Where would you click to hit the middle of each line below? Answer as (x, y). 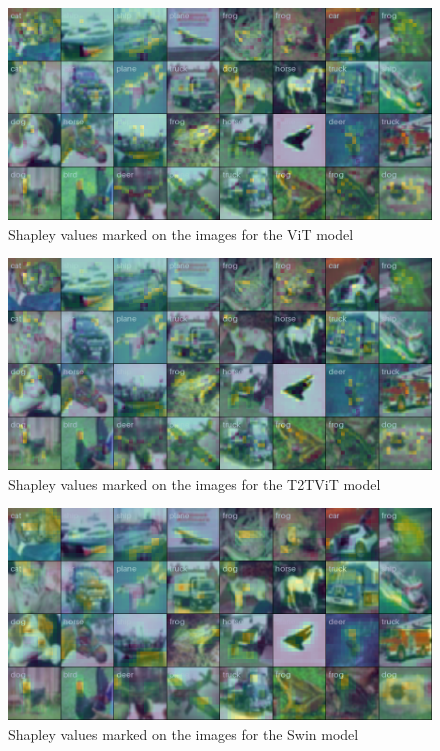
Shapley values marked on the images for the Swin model (183, 733)
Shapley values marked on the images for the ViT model (181, 233)
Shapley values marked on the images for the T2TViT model (194, 483)
